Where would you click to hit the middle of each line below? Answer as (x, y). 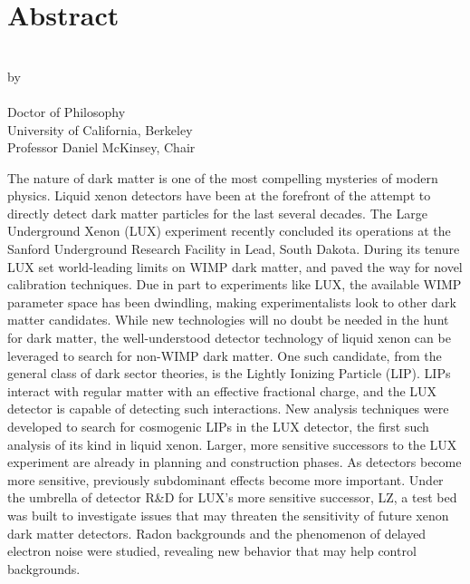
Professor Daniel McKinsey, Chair (101, 147)
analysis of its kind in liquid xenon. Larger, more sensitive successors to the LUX (232, 444)
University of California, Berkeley (100, 129)
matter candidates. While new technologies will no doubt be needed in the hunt (228, 320)
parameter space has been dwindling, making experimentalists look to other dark (232, 302)
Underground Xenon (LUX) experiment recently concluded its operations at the (229, 231)
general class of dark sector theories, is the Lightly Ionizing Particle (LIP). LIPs (229, 373)
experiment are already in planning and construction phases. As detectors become (235, 462)
